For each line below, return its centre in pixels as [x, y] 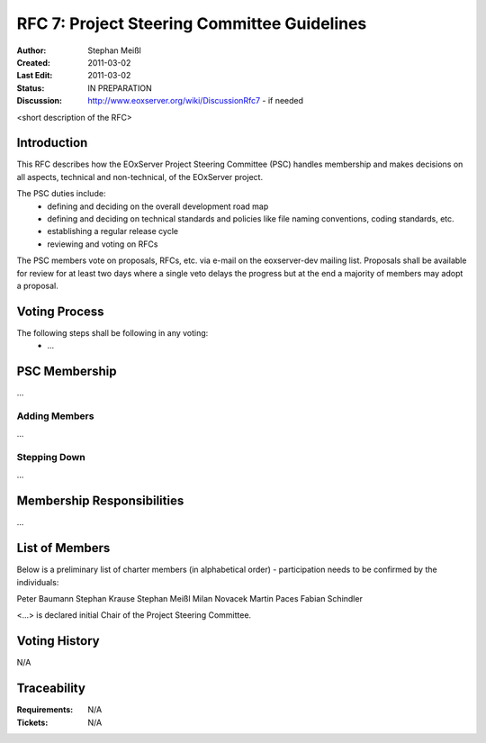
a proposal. [37, 285]
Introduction [52, 143]
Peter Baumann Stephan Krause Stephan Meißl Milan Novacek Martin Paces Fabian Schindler [190, 598]
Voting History [58, 641]
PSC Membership [67, 371]
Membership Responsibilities [100, 501]
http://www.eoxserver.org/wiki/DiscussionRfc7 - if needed [196, 101]
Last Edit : [35, 76]
